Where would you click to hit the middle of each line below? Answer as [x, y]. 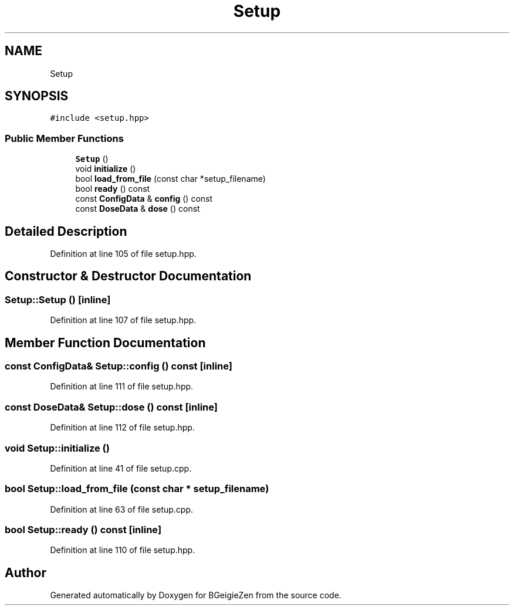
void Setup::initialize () [57, 448]
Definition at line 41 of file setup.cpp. [121, 468]
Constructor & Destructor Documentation [128, 276]
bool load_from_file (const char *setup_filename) [170, 179]
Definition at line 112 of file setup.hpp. [122, 428]
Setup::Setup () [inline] [58, 299]
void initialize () [106, 169]
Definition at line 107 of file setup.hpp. [123, 320]
